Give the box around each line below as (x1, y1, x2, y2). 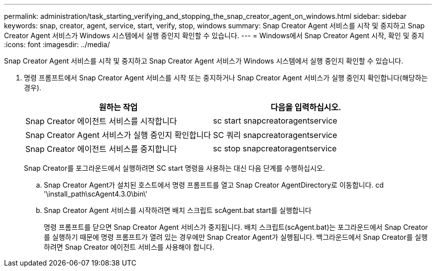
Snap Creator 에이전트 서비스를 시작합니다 (25, 116, 177, 126)
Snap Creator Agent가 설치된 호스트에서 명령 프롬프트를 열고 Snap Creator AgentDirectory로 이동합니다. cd (44, 181, 384, 189)
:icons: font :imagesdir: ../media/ (4, 40, 110, 49)
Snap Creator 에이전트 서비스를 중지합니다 (25, 144, 177, 154)
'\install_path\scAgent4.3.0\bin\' (44, 190, 147, 198)
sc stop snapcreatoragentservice (213, 143, 337, 153)
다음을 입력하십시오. (270, 102, 341, 112)
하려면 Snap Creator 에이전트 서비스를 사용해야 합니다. (44, 243, 215, 251)
